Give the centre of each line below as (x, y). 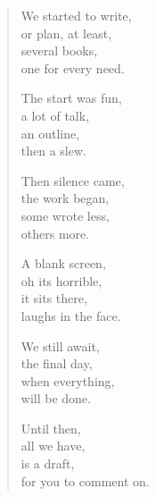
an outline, (50, 133)
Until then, (51, 428)
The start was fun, (71, 98)
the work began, (65, 198)
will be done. (56, 398)
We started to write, (76, 15)
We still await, (60, 345)
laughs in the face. (71, 315)
